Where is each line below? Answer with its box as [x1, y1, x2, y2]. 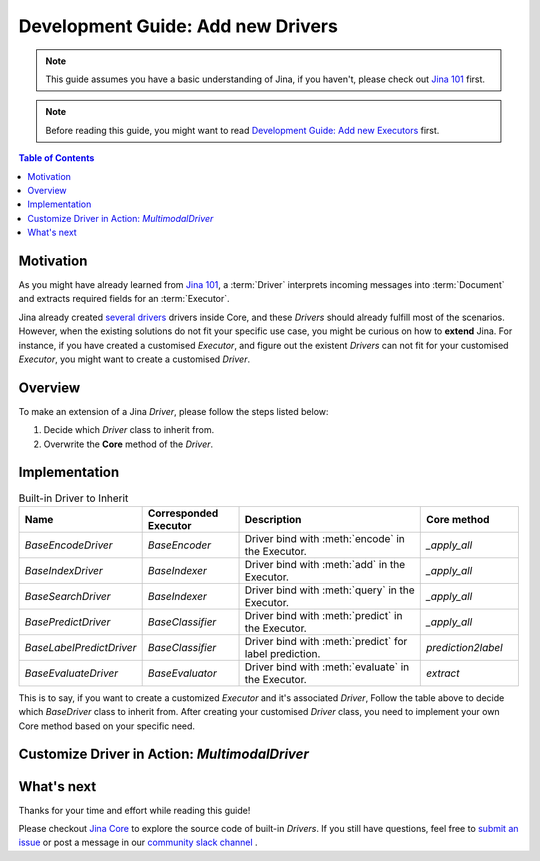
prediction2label [426, 640, 504, 654]
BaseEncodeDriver [24, 538, 114, 552]
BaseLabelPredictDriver [24, 640, 137, 654]
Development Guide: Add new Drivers [18, 15, 339, 37]
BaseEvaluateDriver [24, 666, 119, 680]
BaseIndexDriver [24, 563, 104, 577]
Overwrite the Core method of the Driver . [43, 438, 214, 450]
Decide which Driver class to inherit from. [43, 424, 215, 436]
